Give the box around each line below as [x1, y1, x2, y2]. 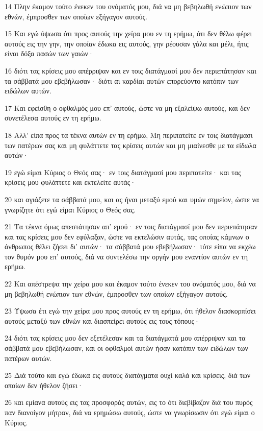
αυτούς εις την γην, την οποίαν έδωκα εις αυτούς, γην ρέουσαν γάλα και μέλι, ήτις [5, 38, 249, 49]
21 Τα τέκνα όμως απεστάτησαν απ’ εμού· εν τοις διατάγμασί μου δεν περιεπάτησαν [5, 221, 257, 232]
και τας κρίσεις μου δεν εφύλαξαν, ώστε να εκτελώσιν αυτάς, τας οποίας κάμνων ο [5, 231, 249, 242]
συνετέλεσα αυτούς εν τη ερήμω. [5, 112, 101, 123]
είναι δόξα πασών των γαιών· [5, 48, 94, 59]
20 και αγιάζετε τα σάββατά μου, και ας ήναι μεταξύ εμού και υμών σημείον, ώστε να [5, 194, 259, 204]
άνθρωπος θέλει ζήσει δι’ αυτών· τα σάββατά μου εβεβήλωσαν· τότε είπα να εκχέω [5, 241, 256, 252]
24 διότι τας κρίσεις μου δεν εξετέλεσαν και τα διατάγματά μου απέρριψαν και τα [5, 332, 246, 343]
